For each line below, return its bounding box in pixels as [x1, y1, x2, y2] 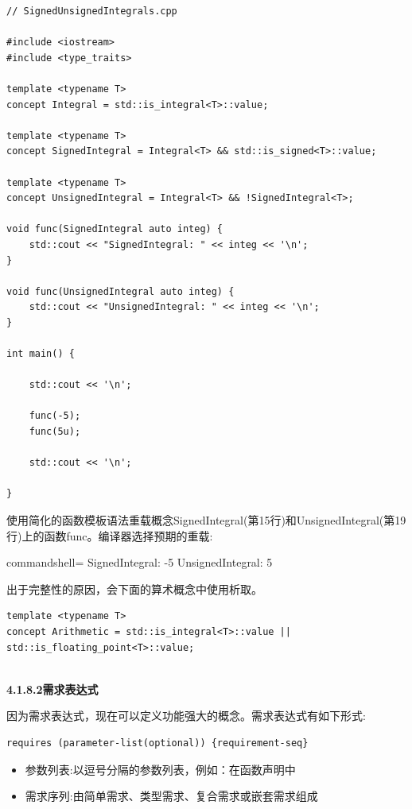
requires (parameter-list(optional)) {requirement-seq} [6, 737, 309, 749]
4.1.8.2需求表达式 [6, 680, 99, 697]
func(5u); [29, 426, 81, 438]
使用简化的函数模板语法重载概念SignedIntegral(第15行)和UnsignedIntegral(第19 [6, 512, 406, 528]
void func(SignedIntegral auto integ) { [6, 223, 223, 235]
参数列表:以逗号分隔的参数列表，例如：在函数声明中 [25, 761, 296, 777]
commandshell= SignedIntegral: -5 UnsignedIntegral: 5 [6, 554, 273, 571]
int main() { [6, 348, 75, 360]
